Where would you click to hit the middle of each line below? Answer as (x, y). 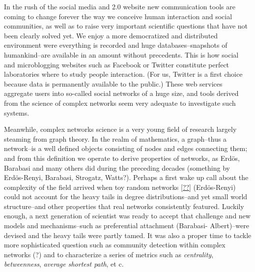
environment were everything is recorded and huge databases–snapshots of (116, 45)
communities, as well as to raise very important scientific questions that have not (126, 26)
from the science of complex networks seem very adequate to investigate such (120, 103)
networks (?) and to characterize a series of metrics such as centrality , (109, 254)
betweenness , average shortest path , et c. (64, 264)
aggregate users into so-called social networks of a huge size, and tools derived (121, 93)
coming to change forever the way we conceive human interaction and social (118, 16)
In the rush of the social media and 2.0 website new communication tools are (120, 6)
